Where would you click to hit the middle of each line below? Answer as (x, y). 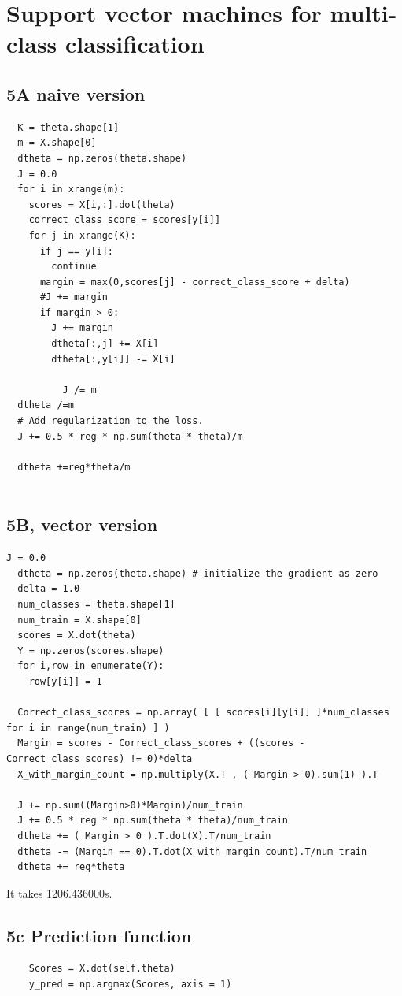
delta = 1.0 (49, 589)
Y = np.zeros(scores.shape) (91, 650)
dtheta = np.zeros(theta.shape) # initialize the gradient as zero (198, 573)
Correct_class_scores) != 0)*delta (100, 758)
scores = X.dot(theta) (77, 636)
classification (135, 44)
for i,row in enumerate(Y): (91, 666)
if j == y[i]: (77, 251)
